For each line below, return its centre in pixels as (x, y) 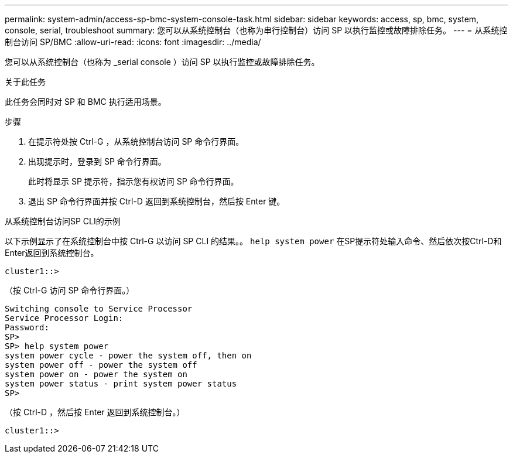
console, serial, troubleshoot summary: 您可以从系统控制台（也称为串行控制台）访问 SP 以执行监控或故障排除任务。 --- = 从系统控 (256, 30)
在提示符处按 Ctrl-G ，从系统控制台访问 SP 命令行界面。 (136, 141)
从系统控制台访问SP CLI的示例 (63, 221)
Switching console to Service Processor (99, 309)
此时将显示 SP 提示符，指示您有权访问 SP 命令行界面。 (134, 181)
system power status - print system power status (121, 384)
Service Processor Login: (64, 318)
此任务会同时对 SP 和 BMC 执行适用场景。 (85, 102)
